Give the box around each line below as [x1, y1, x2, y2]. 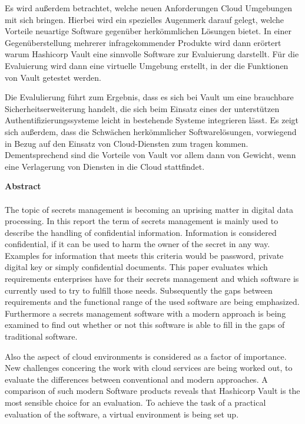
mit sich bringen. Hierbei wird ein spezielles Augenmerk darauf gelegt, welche [5, 13, 284, 25]
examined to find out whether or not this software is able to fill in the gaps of [5, 318, 285, 331]
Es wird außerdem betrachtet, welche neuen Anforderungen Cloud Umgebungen [5, 2, 293, 14]
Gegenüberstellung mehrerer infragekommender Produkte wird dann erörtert [5, 36, 281, 48]
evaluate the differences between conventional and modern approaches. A [5, 373, 268, 385]
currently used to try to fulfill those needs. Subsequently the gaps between [5, 284, 273, 296]
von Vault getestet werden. [5, 71, 101, 83]
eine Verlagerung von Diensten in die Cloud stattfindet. [5, 160, 205, 172]
